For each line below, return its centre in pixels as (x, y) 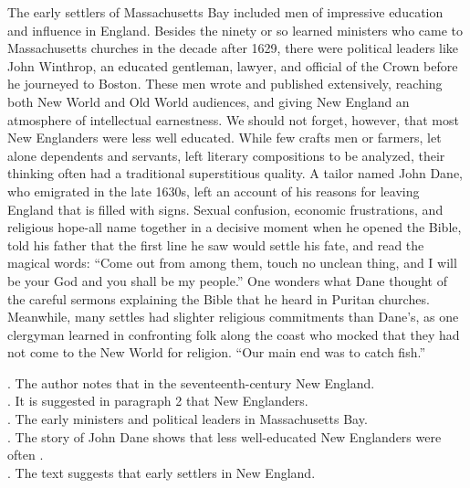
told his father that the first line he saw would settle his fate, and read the (216, 244)
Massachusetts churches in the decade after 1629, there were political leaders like (233, 48)
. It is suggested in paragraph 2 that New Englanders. (158, 401)
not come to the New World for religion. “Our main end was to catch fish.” (217, 352)
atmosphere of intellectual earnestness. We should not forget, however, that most (233, 119)
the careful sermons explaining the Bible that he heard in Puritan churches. (219, 298)
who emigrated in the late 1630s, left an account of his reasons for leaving (214, 191)
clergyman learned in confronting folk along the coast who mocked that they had (234, 334)
